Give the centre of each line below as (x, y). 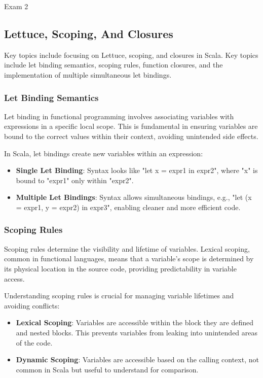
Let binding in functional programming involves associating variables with (119, 116)
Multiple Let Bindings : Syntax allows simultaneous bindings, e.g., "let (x (134, 197)
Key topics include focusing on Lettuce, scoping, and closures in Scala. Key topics (131, 55)
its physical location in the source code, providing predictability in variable (120, 268)
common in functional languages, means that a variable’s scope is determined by (129, 259)
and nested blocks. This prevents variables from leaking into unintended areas (137, 332)
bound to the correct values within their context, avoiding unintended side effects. (131, 136)
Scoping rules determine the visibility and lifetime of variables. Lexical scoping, (127, 248)
